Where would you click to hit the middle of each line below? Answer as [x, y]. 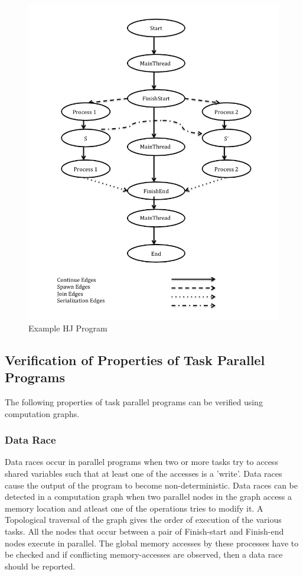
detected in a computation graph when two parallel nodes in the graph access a [149, 497]
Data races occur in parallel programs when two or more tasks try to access [141, 462]
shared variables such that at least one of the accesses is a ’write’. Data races [144, 474]
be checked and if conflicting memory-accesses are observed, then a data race [144, 554]
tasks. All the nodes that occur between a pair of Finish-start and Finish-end [144, 531]
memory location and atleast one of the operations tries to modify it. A [134, 508]
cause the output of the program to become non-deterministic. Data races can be [151, 485]
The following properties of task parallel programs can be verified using [134, 402]
